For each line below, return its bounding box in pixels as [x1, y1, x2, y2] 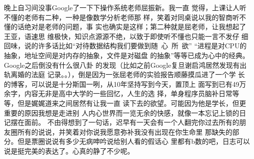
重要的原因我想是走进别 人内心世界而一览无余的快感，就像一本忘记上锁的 [4, 107, 239, 118]
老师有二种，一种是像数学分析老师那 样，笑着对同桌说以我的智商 [24, 12, 232, 22]
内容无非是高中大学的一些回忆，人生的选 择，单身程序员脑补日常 [24, 88, 232, 99]
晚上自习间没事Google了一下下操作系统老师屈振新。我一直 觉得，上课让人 [4, 2, 240, 12]
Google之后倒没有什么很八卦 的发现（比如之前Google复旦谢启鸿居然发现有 [4, 60, 240, 70]
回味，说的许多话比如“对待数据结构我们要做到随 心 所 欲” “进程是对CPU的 [4, 40, 247, 51]
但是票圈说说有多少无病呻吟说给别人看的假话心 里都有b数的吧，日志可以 [17, 136, 250, 146]
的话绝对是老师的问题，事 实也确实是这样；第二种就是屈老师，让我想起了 [10, 21, 246, 32]
